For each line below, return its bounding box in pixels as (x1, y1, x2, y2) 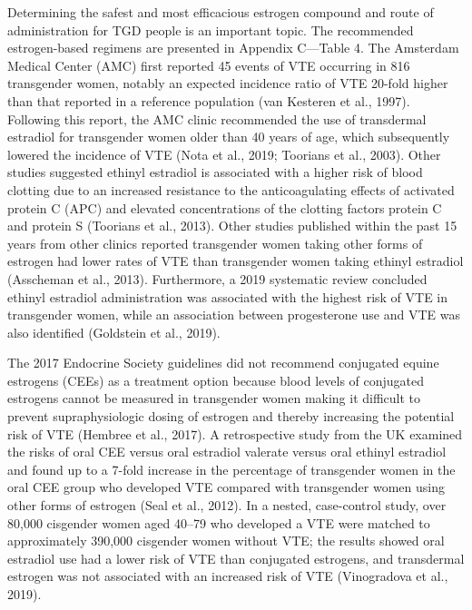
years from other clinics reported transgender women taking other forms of (7, 233, 423, 252)
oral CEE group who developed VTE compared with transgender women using (7, 477, 446, 497)
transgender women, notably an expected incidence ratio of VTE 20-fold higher (7, 74, 448, 93)
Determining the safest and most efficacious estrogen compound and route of (7, 3, 434, 21)
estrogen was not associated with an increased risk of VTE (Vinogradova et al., (7, 566, 448, 585)
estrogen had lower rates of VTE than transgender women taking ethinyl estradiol (7, 251, 464, 271)
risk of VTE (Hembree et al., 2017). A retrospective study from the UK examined (7, 424, 463, 443)
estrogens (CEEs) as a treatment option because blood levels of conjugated (7, 370, 425, 389)
